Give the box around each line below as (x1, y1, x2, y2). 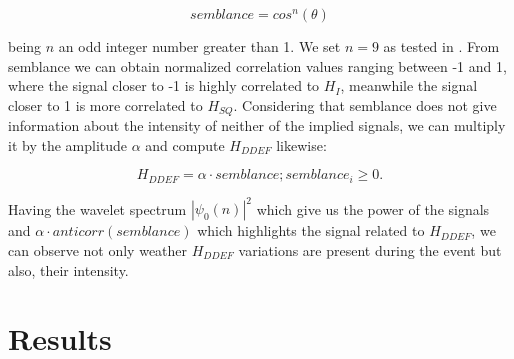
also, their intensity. (8, 259, 129, 280)
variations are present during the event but (238, 239, 502, 260)
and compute (145, 134, 225, 155)
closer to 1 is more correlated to (8, 94, 203, 115)
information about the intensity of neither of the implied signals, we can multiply (8, 115, 506, 136)
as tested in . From (383, 36, 500, 56)
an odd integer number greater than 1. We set (58, 36, 341, 56)
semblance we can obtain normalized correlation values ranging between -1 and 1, (8, 55, 507, 76)
